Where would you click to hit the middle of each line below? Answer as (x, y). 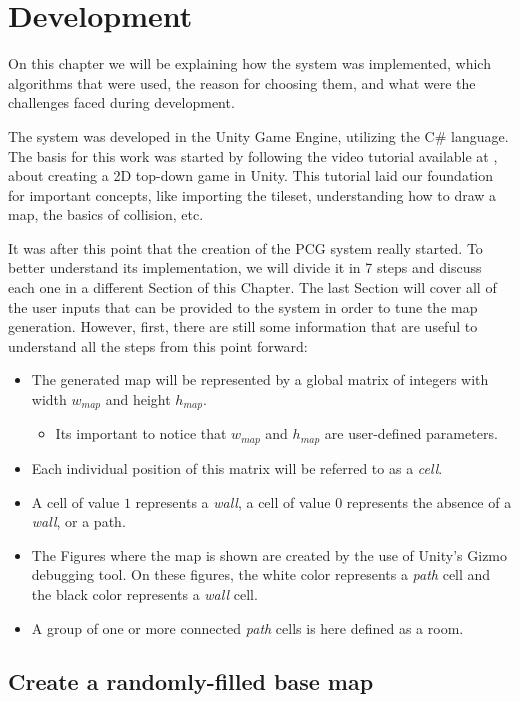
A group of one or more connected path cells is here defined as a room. (247, 627)
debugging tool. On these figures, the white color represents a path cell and (261, 574)
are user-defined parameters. (411, 433)
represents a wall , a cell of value (233, 501)
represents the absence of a (429, 501)
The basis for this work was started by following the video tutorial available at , (253, 155)
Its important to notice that (141, 433)
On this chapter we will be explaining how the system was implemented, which (249, 63)
